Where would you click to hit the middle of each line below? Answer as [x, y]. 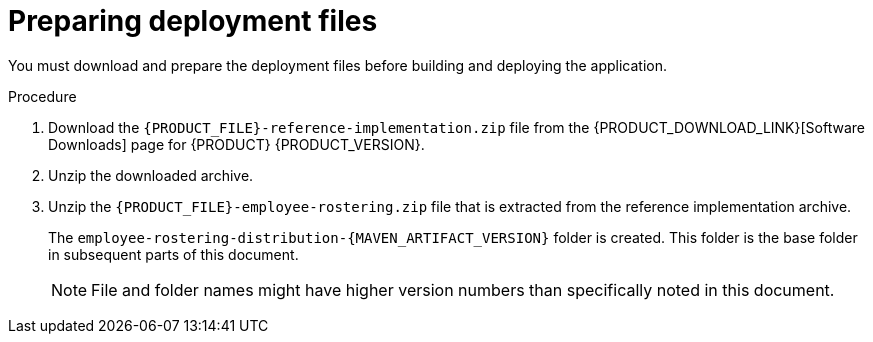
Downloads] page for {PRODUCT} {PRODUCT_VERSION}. [236, 144]
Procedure [42, 96]
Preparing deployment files [193, 21]
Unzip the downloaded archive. [151, 175]
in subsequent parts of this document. [173, 254]
